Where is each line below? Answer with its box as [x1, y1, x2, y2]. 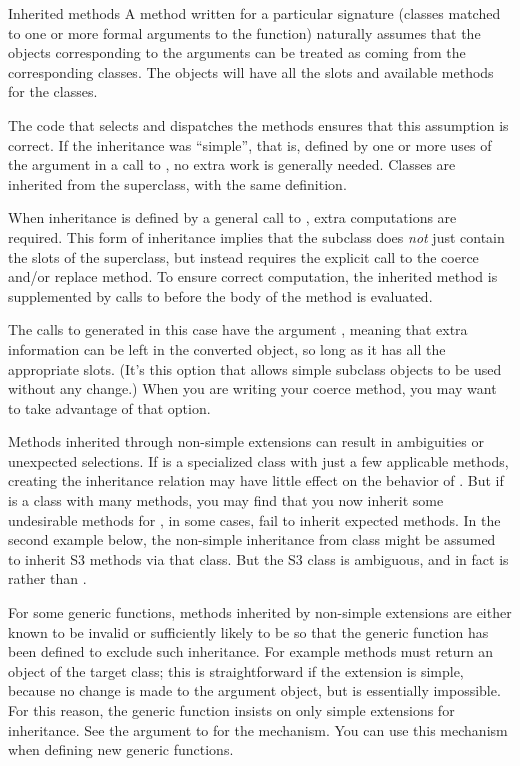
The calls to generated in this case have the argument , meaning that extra [8, 319, 468, 340]
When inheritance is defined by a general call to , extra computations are [8, 207, 457, 228]
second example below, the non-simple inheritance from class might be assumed [8, 529, 496, 550]
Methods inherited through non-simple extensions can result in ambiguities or [8, 431, 484, 452]
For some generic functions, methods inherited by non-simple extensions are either [8, 602, 512, 623]
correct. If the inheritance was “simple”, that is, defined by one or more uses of [8, 134, 492, 155]
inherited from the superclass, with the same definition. [8, 173, 347, 194]
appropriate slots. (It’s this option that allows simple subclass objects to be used [8, 358, 502, 379]
